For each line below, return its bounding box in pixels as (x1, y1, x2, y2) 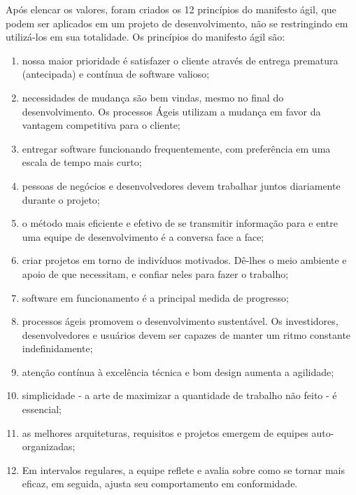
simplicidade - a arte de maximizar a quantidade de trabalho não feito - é (22, 388, 337, 403)
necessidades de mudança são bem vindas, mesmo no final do (22, 90, 284, 104)
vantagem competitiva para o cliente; (22, 118, 180, 132)
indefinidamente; (22, 341, 93, 356)
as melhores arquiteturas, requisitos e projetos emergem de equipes (22, 425, 308, 440)
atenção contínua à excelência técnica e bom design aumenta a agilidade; (22, 364, 334, 379)
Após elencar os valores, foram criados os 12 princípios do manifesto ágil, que (6, 2, 336, 16)
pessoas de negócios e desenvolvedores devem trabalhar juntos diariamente (22, 178, 341, 193)
